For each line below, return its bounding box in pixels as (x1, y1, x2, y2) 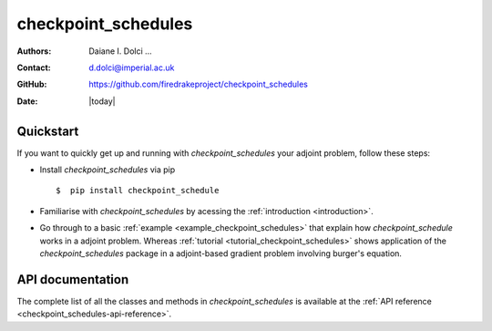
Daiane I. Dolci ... (88, 46, 152, 57)
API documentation (16, 272, 129, 287)
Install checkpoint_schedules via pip (39, 164, 176, 175)
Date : (16, 96, 38, 107)
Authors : (16, 46, 52, 57)
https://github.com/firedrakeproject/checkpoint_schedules (88, 78, 309, 90)
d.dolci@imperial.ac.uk (88, 62, 175, 73)
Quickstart (16, 123, 79, 139)
